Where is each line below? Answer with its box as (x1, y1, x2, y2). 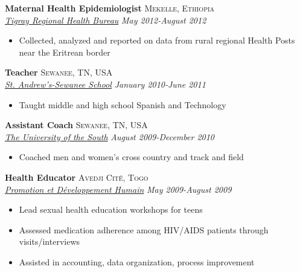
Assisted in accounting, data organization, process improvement (19, 255, 255, 268)
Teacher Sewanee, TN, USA (5, 66, 113, 79)
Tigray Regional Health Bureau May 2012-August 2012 (5, 13, 206, 26)
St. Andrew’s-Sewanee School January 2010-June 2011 (5, 77, 206, 90)
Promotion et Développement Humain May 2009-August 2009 (5, 183, 232, 195)
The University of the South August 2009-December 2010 (5, 130, 215, 143)
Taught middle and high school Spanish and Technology (19, 98, 226, 111)
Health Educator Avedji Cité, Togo (5, 170, 148, 183)
